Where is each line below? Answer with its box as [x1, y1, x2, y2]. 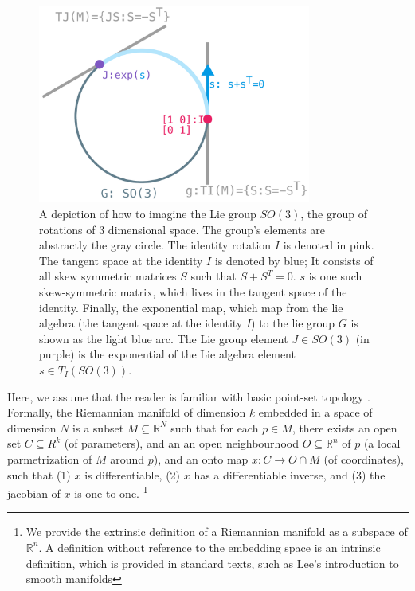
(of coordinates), [323, 450, 405, 467]
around [110, 450, 145, 467]
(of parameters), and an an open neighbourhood [64, 435, 299, 452]
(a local [363, 435, 401, 452]
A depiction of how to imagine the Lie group [39, 205, 256, 222]
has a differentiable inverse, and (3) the [194, 466, 386, 483]
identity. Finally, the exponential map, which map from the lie [39, 299, 343, 315]
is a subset [72, 419, 124, 436]
